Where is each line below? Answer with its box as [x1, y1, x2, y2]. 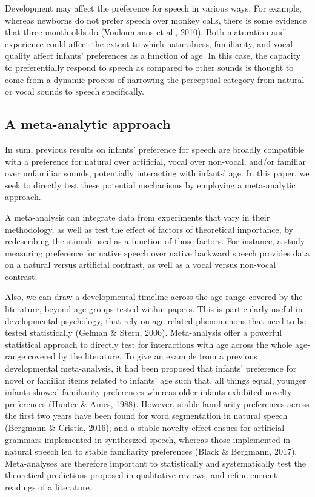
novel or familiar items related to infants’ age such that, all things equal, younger [5, 373, 307, 386]
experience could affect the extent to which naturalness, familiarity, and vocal [5, 37, 293, 50]
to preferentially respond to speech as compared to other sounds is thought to [5, 61, 294, 73]
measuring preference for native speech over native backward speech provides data [5, 246, 310, 259]
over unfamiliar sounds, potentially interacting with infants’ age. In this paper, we [5, 167, 310, 179]
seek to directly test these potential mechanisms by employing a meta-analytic [5, 178, 296, 191]
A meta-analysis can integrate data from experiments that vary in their [5, 210, 270, 223]
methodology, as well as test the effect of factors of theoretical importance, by [5, 222, 293, 235]
